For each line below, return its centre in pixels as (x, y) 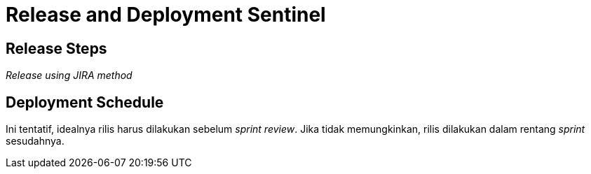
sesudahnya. (35, 141)
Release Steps (56, 48)
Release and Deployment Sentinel (166, 15)
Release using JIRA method (69, 75)
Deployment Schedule (85, 102)
